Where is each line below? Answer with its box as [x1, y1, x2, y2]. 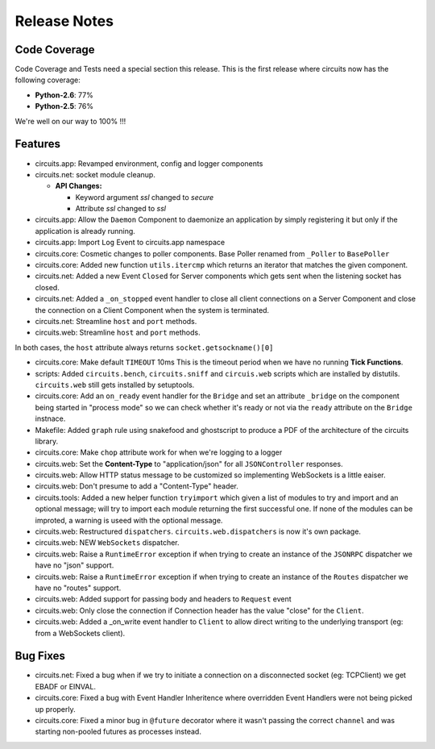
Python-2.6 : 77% [35, 89, 94, 100]
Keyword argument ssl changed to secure [75, 192, 214, 202]
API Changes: [55, 181, 102, 191]
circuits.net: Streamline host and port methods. [35, 317, 197, 326]
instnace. [35, 414, 66, 423]
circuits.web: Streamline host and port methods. [35, 327, 201, 338]
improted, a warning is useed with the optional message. [35, 515, 223, 525]
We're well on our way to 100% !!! [14, 116, 126, 126]
